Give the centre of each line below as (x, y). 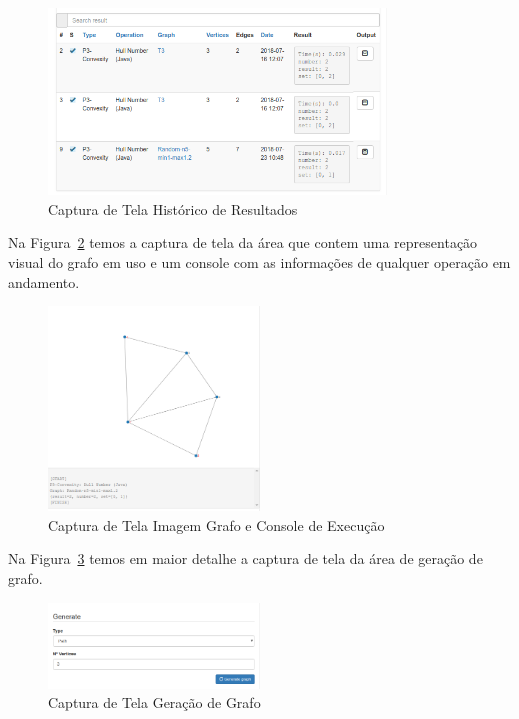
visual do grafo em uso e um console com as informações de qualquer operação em (259, 262)
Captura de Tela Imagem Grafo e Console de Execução (216, 524)
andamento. (44, 281)
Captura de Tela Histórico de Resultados (173, 208)
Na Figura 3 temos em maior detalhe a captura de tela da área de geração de (245, 558)
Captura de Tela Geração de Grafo (154, 702)
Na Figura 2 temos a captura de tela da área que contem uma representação (243, 242)
